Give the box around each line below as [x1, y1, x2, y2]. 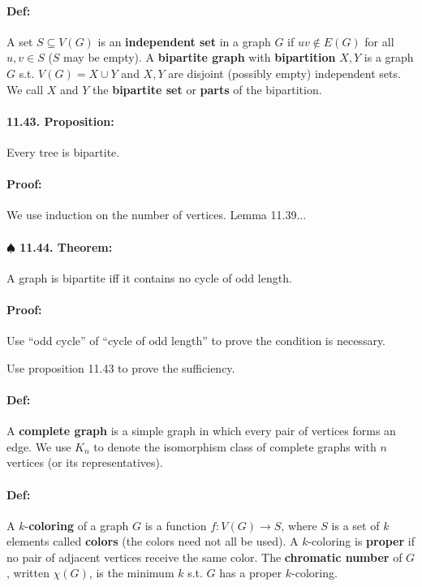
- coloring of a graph [24, 516, 129, 533]
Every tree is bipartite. [6, 143, 120, 160]
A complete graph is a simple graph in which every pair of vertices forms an [6, 422, 396, 439]
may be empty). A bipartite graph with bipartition [63, 49, 336, 66]
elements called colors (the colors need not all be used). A [6, 533, 299, 550]
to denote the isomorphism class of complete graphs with [93, 438, 377, 455]
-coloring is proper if [308, 533, 415, 550]
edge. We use [6, 438, 71, 455]
